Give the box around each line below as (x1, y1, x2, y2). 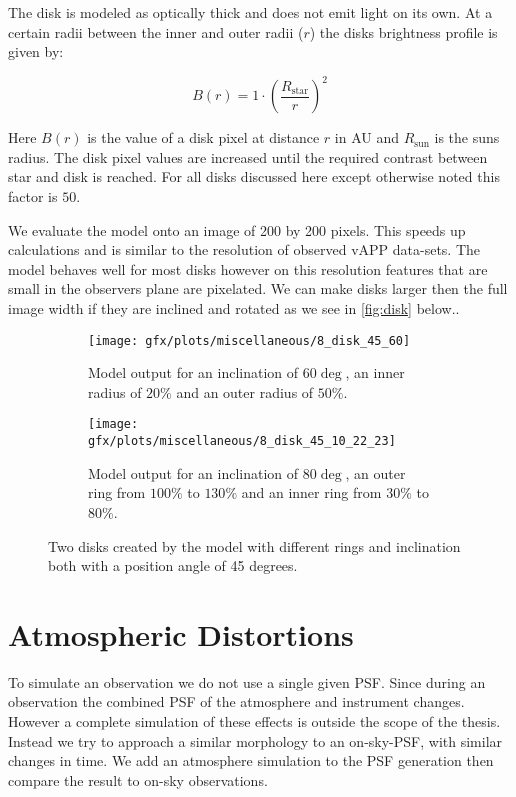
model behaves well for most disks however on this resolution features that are (8, 258, 488, 279)
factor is (8, 186, 58, 207)
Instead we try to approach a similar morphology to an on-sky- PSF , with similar (8, 730, 503, 751)
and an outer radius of (176, 381, 314, 402)
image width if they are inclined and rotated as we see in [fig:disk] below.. (8, 298, 460, 319)
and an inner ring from (241, 482, 382, 503)
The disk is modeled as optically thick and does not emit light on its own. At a (8, 2, 493, 22)
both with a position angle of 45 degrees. (48, 555, 298, 576)
